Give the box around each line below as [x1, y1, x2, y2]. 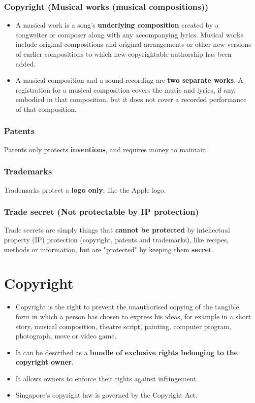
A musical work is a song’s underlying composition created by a [15, 20, 219, 30]
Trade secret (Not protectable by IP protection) [4, 205, 199, 218]
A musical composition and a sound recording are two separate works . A [15, 75, 243, 85]
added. [15, 58, 36, 68]
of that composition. [15, 103, 77, 114]
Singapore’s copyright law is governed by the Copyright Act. [15, 390, 198, 400]
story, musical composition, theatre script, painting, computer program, [15, 321, 231, 331]
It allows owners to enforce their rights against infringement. [15, 373, 198, 383]
